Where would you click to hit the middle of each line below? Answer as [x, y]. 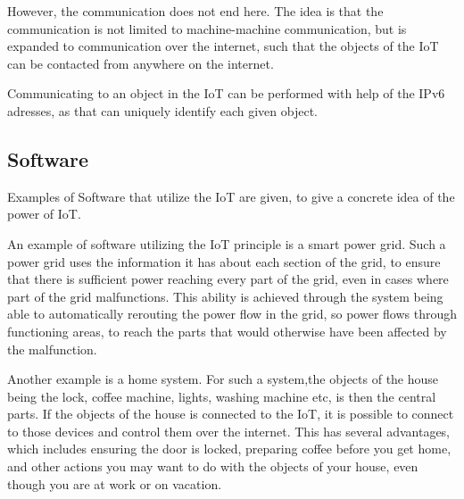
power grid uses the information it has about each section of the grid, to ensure [224, 261]
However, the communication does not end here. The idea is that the [195, 11]
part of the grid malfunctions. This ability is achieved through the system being [225, 296]
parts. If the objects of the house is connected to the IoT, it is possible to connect [231, 414]
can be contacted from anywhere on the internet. [141, 63]
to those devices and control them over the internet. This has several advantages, [229, 431]
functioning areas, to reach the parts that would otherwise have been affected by [227, 331]
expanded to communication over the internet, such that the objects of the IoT [223, 46]
